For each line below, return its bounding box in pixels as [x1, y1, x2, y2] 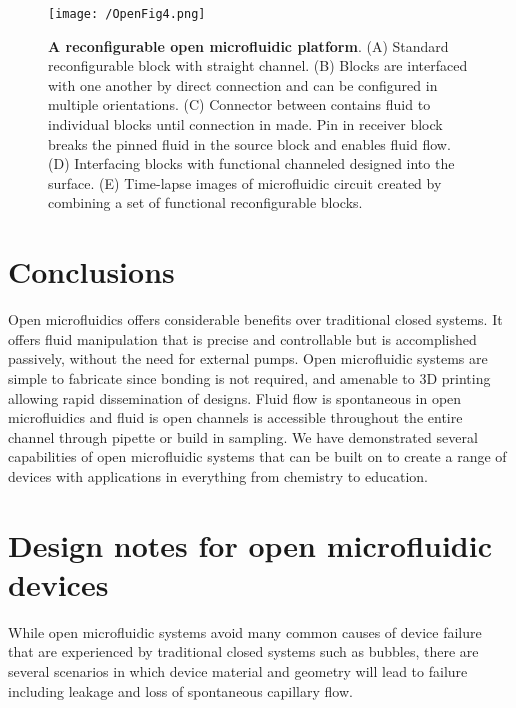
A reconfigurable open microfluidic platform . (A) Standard [48, 35, 449, 56]
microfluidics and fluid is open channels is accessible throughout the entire [8, 407, 463, 428]
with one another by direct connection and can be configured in [48, 74, 438, 95]
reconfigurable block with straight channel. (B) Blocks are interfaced [48, 55, 468, 76]
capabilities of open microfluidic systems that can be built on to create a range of [8, 446, 507, 467]
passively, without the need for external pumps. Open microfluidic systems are [8, 348, 488, 369]
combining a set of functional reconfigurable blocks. [48, 192, 363, 213]
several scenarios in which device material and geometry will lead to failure [8, 660, 468, 681]
